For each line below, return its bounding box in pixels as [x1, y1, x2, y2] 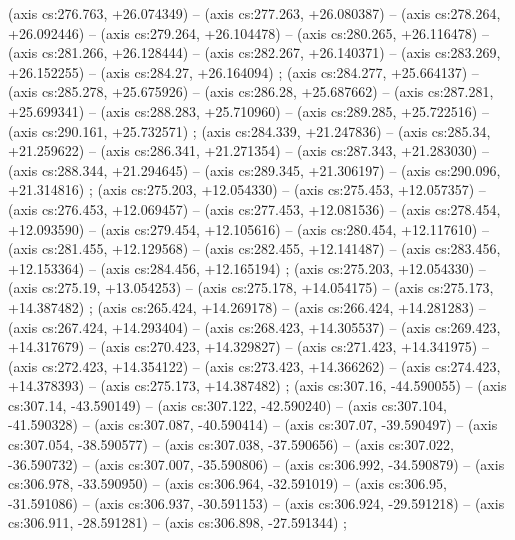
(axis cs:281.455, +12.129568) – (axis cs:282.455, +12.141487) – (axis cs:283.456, [8, 238, 501, 259]
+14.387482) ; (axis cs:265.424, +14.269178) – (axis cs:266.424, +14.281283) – [8, 296, 486, 317]
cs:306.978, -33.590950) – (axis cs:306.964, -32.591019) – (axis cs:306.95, [8, 473, 448, 494]
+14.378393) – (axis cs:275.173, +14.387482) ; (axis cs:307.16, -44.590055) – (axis [8, 375, 507, 396]
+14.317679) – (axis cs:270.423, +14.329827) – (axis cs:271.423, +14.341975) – [8, 336, 489, 357]
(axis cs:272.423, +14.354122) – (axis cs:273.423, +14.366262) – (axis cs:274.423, [8, 355, 501, 376]
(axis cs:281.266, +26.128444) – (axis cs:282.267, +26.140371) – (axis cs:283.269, [8, 42, 501, 63]
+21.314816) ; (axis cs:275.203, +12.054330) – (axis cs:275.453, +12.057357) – [8, 179, 486, 200]
